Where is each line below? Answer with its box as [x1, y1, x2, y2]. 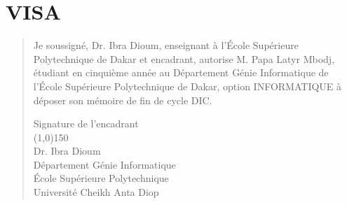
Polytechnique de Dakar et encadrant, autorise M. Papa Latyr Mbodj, [33, 51, 335, 66]
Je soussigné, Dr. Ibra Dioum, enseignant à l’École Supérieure [33, 38, 299, 52]
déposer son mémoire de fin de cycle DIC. [33, 92, 212, 107]
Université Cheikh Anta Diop [33, 185, 159, 199]
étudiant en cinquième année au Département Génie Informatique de [33, 65, 329, 80]
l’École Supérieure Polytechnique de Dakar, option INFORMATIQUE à [33, 78, 342, 93]
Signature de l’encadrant [33, 116, 139, 131]
